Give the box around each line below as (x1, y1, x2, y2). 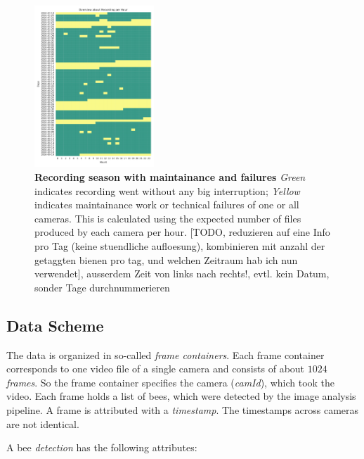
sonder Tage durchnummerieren (34, 279, 170, 294)
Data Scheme (6, 314, 104, 336)
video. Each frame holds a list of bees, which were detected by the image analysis (6, 389, 356, 403)
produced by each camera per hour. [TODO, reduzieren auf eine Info (34, 225, 330, 239)
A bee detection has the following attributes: (6, 440, 197, 455)
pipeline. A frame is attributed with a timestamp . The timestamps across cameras (6, 402, 359, 417)
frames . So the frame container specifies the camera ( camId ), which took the (6, 375, 335, 389)
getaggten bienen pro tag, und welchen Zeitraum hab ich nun (34, 252, 298, 267)
